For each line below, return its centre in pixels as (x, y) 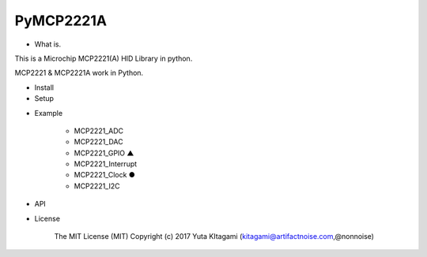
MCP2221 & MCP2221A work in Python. (79, 73)
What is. (48, 44)
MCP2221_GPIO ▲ (104, 153)
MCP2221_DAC (99, 142)
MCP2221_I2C (97, 186)
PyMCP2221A (60, 20)
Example (49, 113)
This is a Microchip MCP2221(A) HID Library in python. (104, 58)
